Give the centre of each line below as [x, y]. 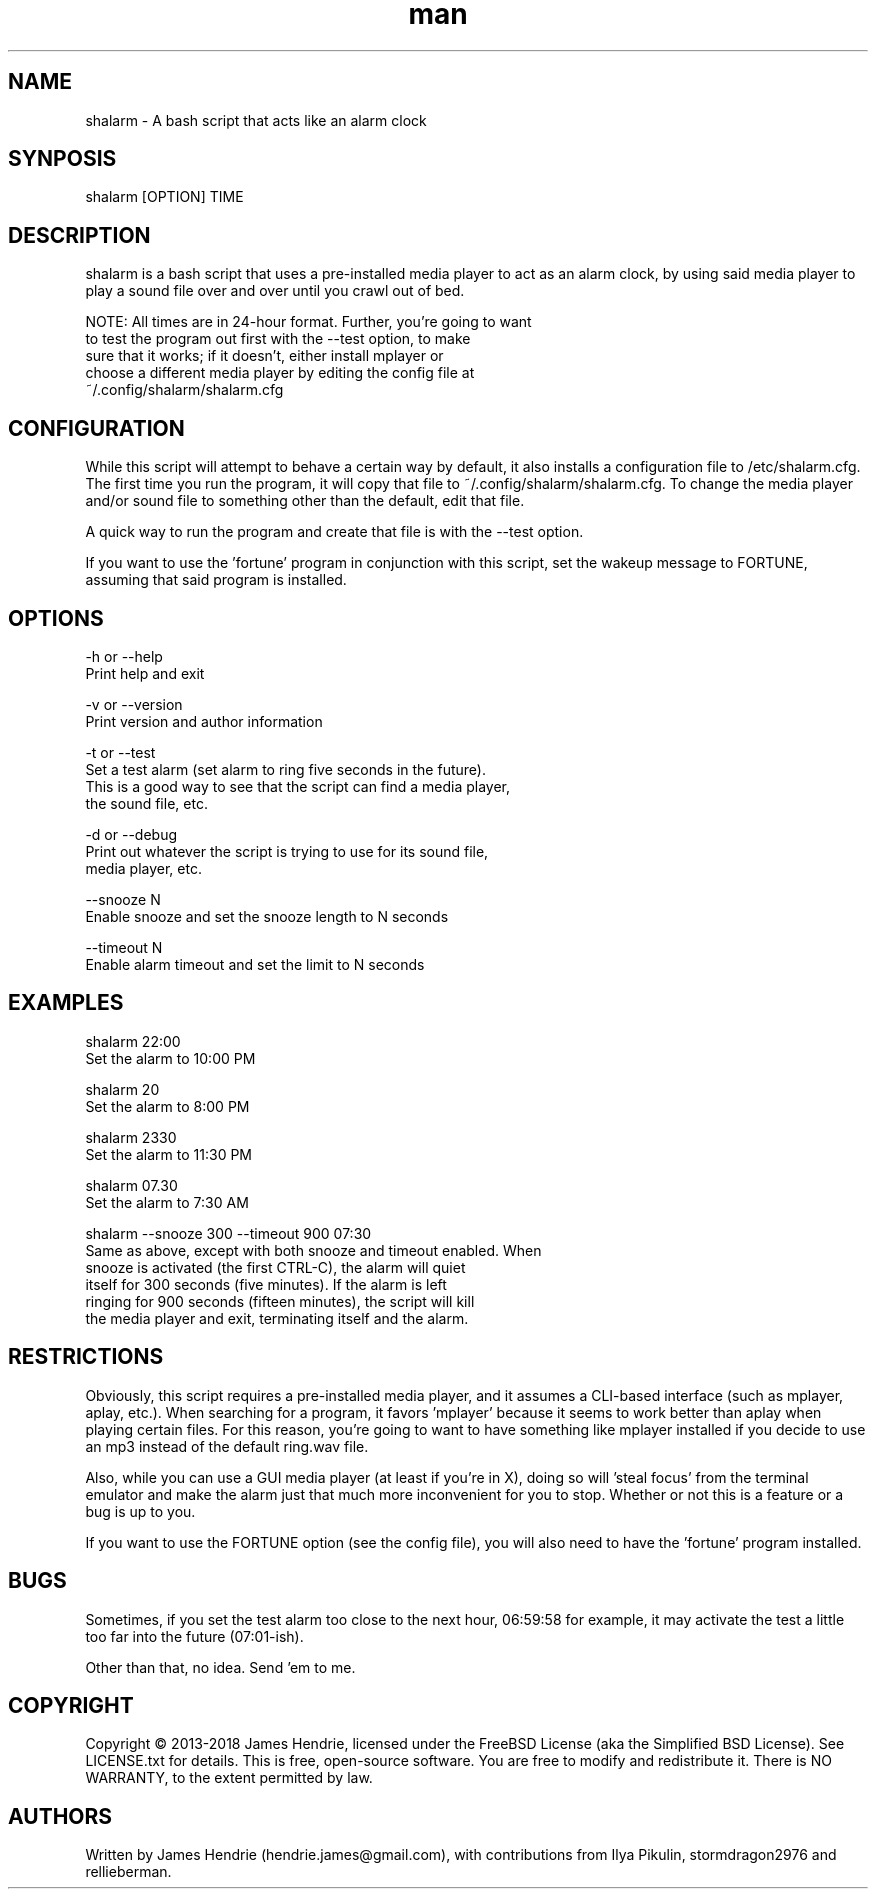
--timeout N [124, 947]
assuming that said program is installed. [216, 580]
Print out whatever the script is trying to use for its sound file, [287, 851]
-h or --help [124, 656]
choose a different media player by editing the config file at [280, 373]
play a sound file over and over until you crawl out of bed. [275, 291]
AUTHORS [60, 1816]
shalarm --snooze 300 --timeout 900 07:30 [228, 1233]
